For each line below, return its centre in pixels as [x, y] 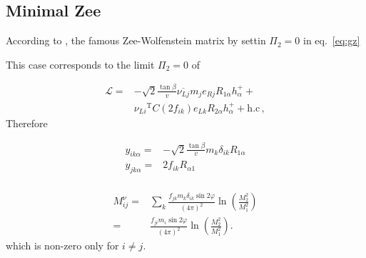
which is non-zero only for [62, 245]
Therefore [27, 123]
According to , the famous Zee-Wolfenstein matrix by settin [136, 40]
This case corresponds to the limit [80, 64]
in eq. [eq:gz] [332, 40]
